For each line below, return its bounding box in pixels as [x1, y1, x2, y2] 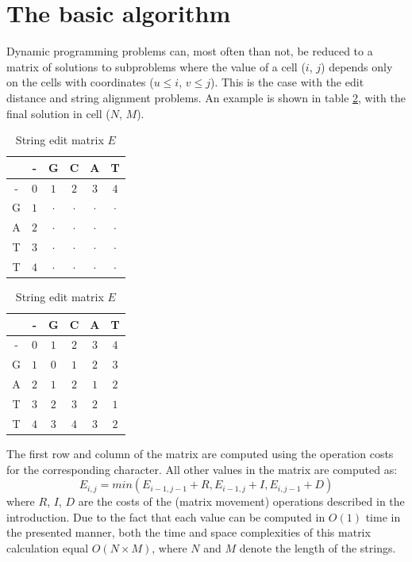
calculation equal [6, 539, 89, 556]
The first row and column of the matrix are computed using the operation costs [6, 445, 394, 461]
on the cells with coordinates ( [6, 74, 154, 90]
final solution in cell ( [6, 105, 110, 121]
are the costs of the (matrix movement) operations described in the [78, 493, 405, 510]
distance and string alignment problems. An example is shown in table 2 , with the [6, 89, 406, 105]
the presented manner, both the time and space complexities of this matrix [6, 524, 371, 541]
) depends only [321, 58, 393, 75]
